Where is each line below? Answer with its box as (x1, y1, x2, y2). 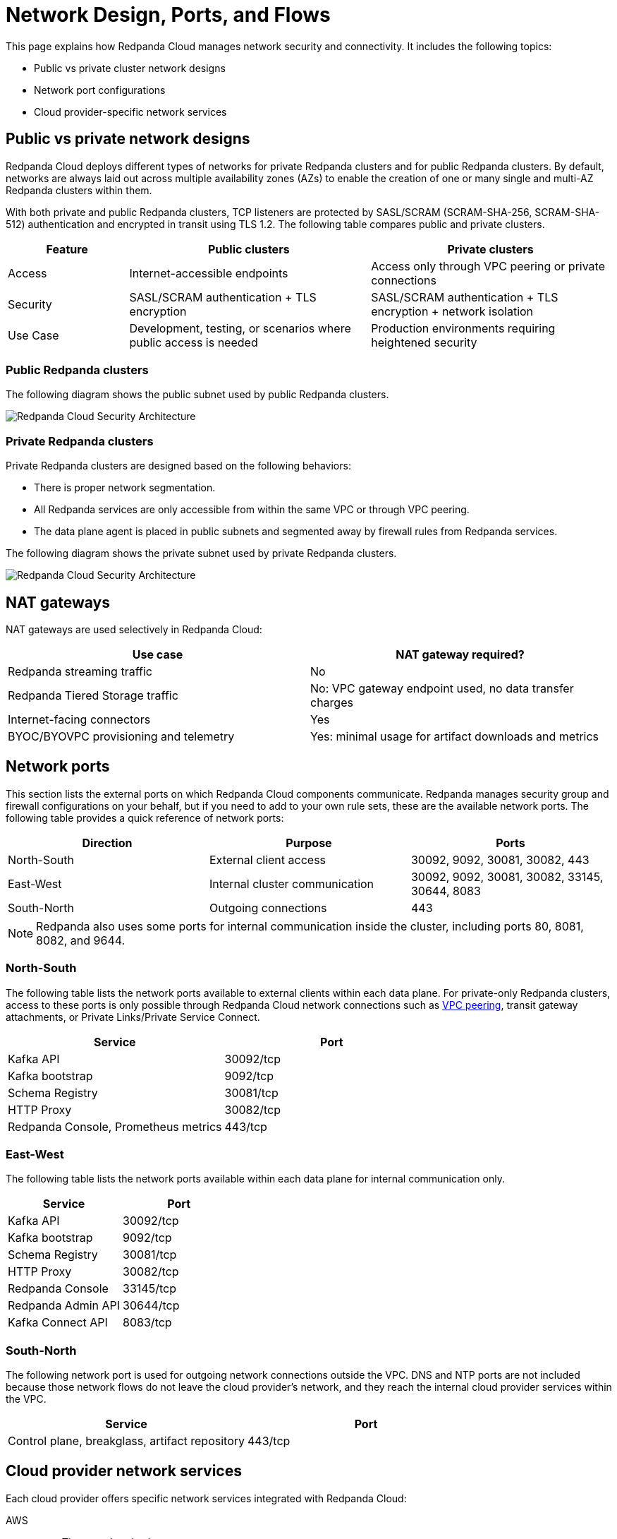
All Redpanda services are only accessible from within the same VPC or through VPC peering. (34, 503, 470, 516)
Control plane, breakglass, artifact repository (8, 1434, 245, 1449)
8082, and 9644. (36, 933, 126, 947)
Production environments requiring (371, 321, 556, 335)
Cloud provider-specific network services (34, 105, 227, 118)
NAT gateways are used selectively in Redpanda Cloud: (6, 623, 262, 635)
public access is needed (129, 335, 258, 349)
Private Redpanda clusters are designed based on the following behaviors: (6, 460, 351, 472)
